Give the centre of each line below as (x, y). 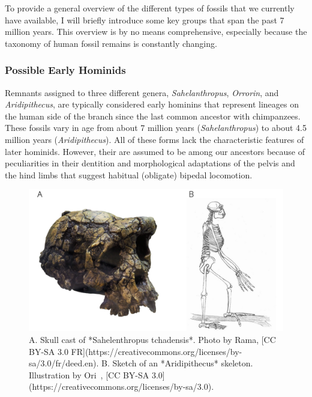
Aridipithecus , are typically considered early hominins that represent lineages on (152, 104)
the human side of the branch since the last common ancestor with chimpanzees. (153, 116)
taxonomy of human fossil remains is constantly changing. (111, 43)
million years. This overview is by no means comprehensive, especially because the (156, 32)
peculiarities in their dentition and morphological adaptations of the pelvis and (150, 163)
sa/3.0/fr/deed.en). (64, 363)
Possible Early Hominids (65, 70)
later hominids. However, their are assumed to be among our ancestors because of (155, 151)
